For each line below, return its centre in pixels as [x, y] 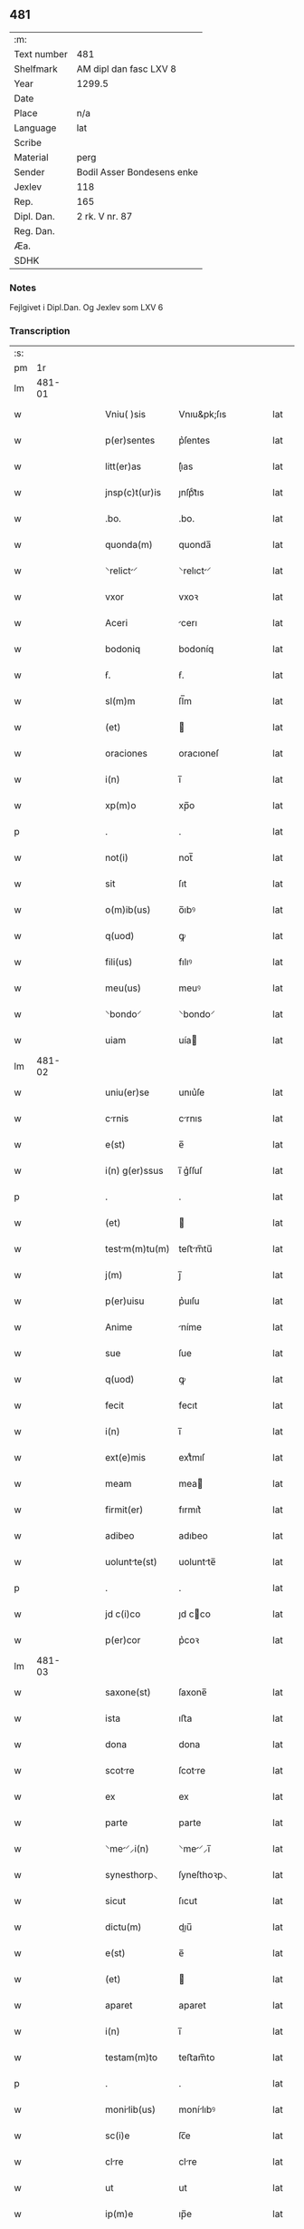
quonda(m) [129, 545]
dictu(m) [123, 1927]
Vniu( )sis [126, 415]
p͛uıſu [189, 1301]
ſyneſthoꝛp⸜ [203, 1875]
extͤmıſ [192, 1458]
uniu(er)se [128, 1092]
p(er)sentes [130, 441]
